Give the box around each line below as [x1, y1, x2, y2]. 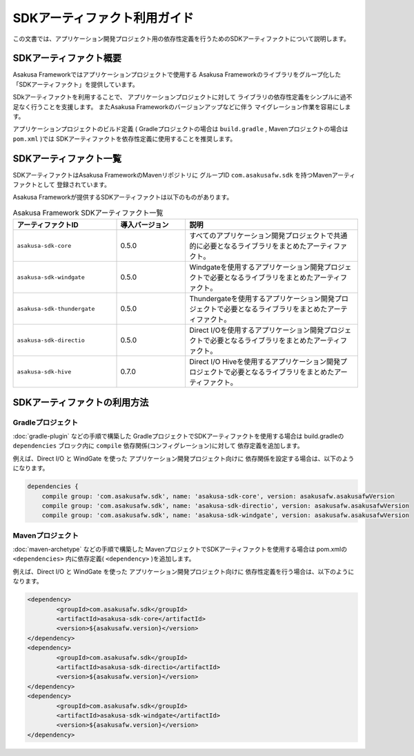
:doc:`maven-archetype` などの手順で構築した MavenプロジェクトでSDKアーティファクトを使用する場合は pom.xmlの [12, 545, 348, 554]
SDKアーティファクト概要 [12, 52, 122, 64]
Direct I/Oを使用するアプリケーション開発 [189, 325, 324, 335]
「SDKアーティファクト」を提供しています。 [12, 80, 139, 88]
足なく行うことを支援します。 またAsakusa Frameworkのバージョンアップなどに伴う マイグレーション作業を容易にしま [12, 102, 351, 110]
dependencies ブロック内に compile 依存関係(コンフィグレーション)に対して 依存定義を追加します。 [12, 442, 304, 450]
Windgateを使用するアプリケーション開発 [189, 262, 324, 272]
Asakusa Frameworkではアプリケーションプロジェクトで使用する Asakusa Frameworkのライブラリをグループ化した [12, 70, 342, 79]
